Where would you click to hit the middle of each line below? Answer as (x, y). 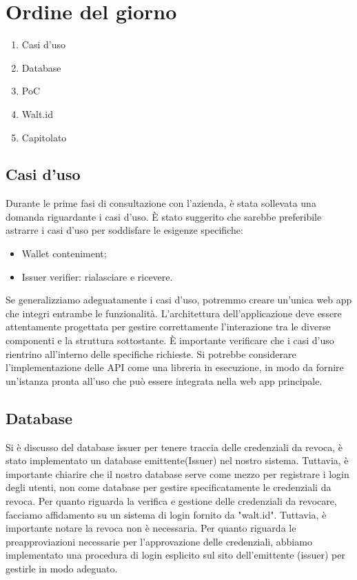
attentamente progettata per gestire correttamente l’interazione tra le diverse (168, 327)
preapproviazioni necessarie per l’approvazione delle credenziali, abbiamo (159, 541)
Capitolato (44, 137)
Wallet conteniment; (64, 253)
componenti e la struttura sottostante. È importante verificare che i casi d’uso (170, 340)
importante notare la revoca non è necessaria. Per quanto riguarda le (151, 528)
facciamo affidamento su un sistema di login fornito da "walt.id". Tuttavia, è (166, 514)
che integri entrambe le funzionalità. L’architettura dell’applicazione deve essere (174, 313)
